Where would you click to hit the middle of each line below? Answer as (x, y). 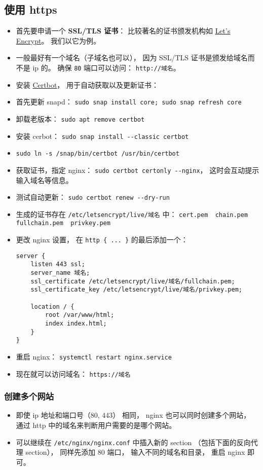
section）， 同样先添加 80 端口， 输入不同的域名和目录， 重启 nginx (135, 452)
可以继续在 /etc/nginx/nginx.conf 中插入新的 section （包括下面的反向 (133, 442)
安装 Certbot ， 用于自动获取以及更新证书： (87, 84)
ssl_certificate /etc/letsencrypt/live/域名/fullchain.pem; (133, 281)
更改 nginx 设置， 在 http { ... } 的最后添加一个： (102, 240)
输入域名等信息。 (44, 180)
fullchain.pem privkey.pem (63, 223)
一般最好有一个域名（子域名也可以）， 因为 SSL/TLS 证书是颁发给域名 (132, 58)
